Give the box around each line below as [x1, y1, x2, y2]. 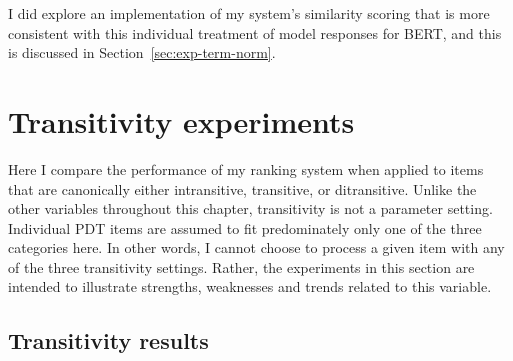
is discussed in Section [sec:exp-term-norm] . [8, 42, 276, 63]
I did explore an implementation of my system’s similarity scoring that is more [8, 3, 490, 23]
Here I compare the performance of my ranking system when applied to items [8, 158, 484, 179]
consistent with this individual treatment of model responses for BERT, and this [8, 22, 502, 43]
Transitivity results [8, 325, 209, 356]
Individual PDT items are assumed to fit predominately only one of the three [8, 217, 482, 238]
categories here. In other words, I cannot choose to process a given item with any [8, 237, 505, 258]
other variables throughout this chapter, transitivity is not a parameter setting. [8, 198, 493, 219]
